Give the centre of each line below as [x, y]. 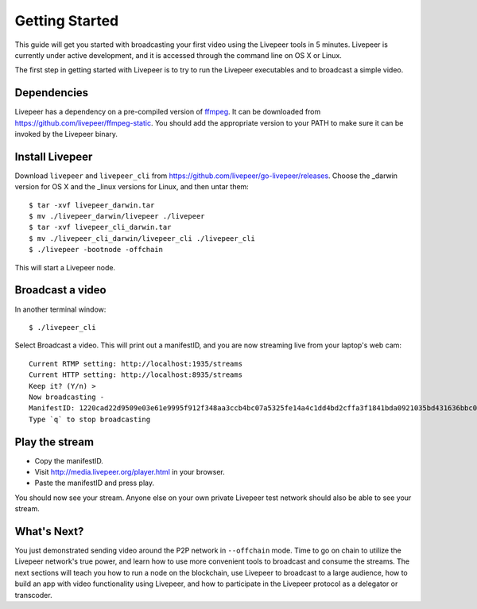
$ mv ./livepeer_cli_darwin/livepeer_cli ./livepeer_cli [142, 238]
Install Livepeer [54, 156]
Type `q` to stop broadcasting [90, 419]
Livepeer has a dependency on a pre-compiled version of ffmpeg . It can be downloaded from [168, 112]
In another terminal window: [60, 309]
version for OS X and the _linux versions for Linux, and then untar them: [132, 187]
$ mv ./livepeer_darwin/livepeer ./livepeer [117, 216]
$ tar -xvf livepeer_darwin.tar [92, 205]
